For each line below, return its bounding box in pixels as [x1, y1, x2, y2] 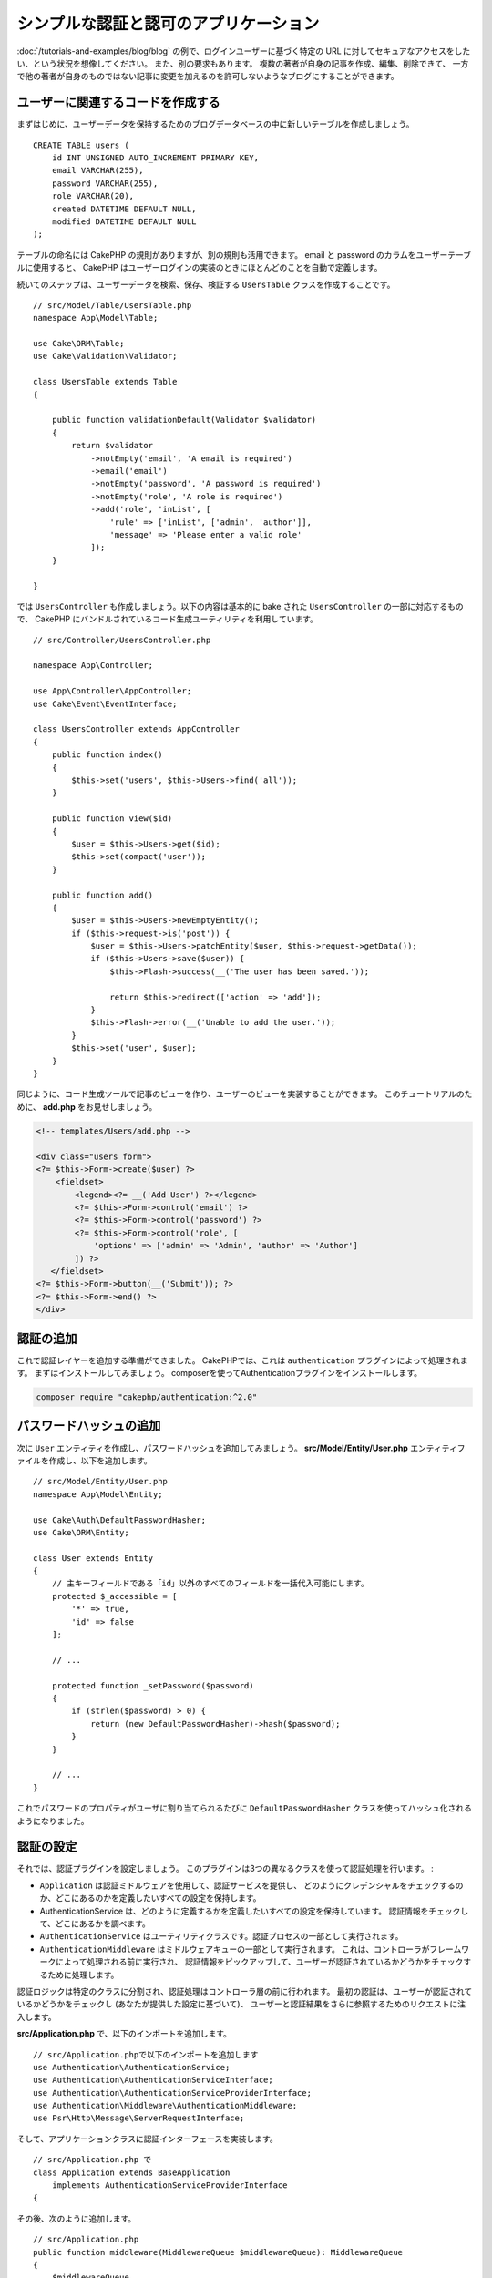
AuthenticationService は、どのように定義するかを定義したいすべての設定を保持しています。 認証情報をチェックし [39, 1905, 469, 1916]
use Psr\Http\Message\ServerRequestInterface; [33, 2113, 245, 2123]
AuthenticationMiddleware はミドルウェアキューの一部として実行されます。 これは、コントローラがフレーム [39, 1944, 462, 1955]
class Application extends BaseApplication [33, 2167, 231, 2178]
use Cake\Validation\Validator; [33, 351, 178, 362]
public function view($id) [51, 814, 173, 824]
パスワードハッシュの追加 [16, 1418, 161, 1434]
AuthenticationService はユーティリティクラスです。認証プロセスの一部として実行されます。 [39, 1931, 404, 1942]
